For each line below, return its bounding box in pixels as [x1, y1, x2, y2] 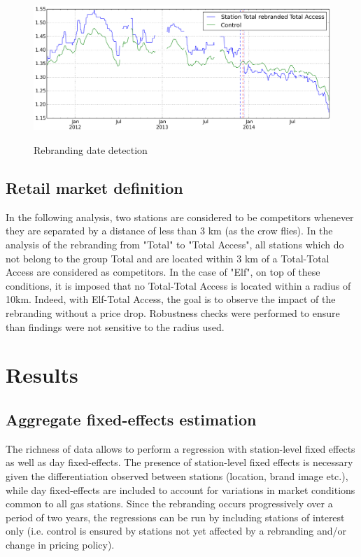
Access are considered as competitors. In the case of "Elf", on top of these [6, 265, 320, 279]
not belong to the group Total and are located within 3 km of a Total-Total [6, 251, 330, 265]
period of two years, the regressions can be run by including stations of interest [6, 509, 345, 524]
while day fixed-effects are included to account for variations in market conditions [6, 482, 355, 497]
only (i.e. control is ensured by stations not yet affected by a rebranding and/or [6, 523, 347, 538]
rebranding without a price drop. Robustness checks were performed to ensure [6, 306, 340, 320]
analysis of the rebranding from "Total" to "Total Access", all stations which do [6, 237, 344, 252]
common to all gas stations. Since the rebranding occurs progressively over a [6, 496, 333, 511]
